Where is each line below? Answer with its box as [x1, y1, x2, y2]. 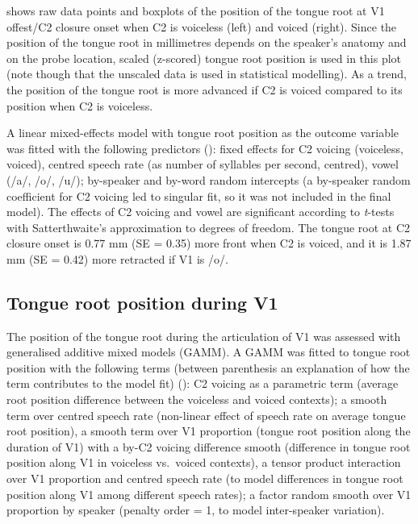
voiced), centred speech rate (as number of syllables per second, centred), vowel [6, 156, 399, 173]
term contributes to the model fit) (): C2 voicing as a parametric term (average [6, 375, 399, 392]
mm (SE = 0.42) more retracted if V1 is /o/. [6, 250, 228, 267]
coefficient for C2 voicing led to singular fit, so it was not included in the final [6, 187, 391, 204]
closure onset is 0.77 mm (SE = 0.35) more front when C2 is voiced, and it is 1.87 [6, 235, 412, 252]
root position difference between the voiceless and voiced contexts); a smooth [6, 391, 387, 408]
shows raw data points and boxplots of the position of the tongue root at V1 [6, 2, 385, 19]
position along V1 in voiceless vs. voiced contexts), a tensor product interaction [6, 454, 401, 471]
